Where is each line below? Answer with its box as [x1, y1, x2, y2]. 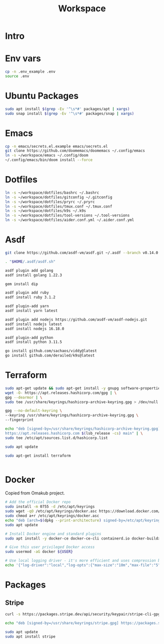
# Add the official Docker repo [5, 500, 71, 505]
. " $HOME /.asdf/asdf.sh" [5, 259, 56, 264]
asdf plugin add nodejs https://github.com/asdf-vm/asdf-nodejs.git [5, 317, 147, 322]
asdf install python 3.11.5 [5, 339, 62, 345]
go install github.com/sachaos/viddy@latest [5, 349, 97, 354]
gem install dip [5, 282, 38, 286]
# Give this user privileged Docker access [5, 545, 95, 550]
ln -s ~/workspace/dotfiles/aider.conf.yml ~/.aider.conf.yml [5, 218, 134, 223]
